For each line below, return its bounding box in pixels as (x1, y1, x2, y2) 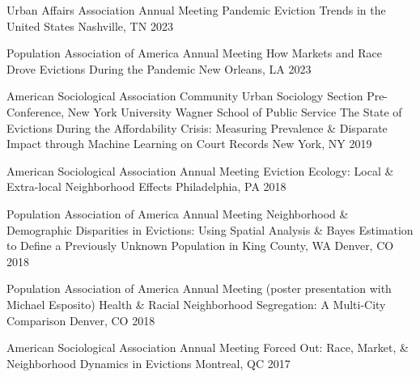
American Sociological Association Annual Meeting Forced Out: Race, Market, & (6, 339, 409, 356)
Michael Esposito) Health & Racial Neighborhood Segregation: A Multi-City (6, 295, 386, 312)
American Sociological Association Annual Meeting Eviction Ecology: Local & (6, 162, 394, 179)
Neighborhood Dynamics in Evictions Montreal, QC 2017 (6, 354, 291, 371)
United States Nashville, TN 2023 (6, 17, 173, 34)
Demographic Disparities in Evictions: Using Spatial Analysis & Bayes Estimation (6, 221, 414, 238)
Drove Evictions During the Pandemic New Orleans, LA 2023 (6, 60, 312, 77)
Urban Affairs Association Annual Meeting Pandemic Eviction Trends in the (6, 2, 386, 18)
